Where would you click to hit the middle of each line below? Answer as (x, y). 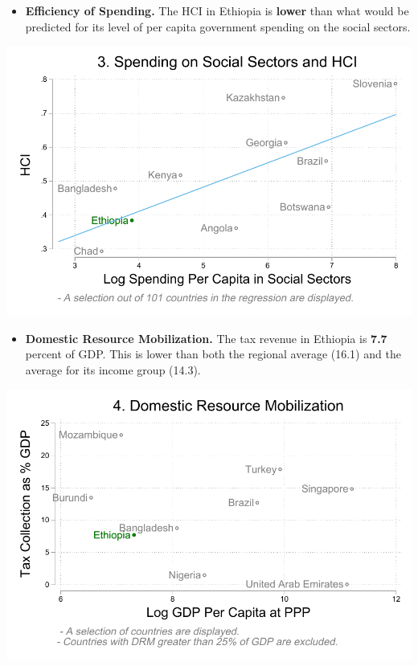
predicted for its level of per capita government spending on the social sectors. (218, 26)
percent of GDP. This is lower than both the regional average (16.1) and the (213, 354)
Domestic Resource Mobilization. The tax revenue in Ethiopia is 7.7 (206, 338)
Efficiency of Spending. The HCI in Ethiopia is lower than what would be (217, 10)
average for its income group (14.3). (113, 369)
